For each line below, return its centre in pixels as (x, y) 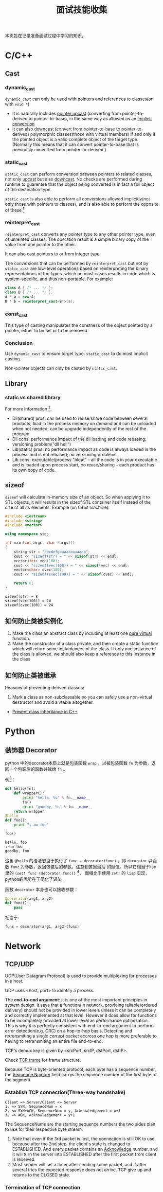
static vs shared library (33, 397)
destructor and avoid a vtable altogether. (53, 702)
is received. (24, 1159)
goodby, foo (17, 851)
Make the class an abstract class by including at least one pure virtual (82, 633)
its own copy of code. (34, 470)
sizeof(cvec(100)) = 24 (29, 605)
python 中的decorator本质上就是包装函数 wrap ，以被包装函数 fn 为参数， (78, 763)
